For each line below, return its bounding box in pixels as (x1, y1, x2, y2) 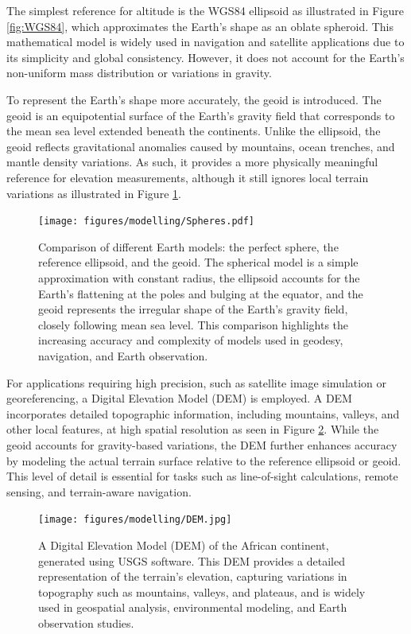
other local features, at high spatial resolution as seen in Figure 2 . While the (6, 421, 379, 438)
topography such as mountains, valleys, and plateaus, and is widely (38, 583, 366, 600)
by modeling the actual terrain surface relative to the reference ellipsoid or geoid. (6, 452, 401, 469)
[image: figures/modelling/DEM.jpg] (38, 514, 232, 526)
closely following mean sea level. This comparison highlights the (38, 316, 349, 333)
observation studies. (38, 614, 134, 631)
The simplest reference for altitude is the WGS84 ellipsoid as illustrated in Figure (6, 2, 404, 18)
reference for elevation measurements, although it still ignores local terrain (6, 169, 369, 185)
